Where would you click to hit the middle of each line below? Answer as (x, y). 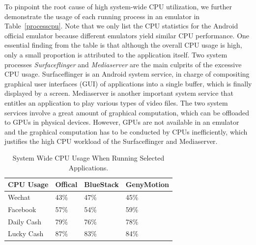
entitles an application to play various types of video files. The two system (116, 102)
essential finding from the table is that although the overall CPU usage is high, (123, 45)
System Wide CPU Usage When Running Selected (88, 157)
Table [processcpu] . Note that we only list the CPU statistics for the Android (121, 26)
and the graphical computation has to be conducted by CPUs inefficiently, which (126, 131)
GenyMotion (147, 184)
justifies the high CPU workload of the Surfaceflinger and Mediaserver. (111, 141)
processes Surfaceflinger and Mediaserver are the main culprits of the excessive (123, 64)
